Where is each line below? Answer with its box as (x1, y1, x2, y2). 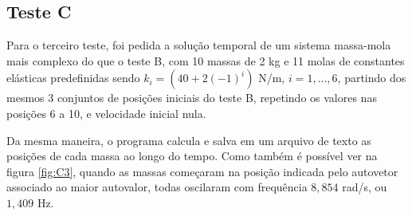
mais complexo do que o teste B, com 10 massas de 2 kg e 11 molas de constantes (6, 52, 405, 69)
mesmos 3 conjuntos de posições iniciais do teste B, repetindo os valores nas (6, 89, 377, 106)
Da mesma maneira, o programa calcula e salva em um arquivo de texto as (6, 132, 371, 148)
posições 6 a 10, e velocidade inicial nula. (6, 104, 206, 121)
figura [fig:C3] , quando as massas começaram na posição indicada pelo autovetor (6, 163, 398, 179)
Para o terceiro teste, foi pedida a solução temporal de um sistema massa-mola (6, 37, 391, 53)
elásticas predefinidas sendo (6, 69, 140, 86)
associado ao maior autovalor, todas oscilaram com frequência (6, 179, 308, 195)
